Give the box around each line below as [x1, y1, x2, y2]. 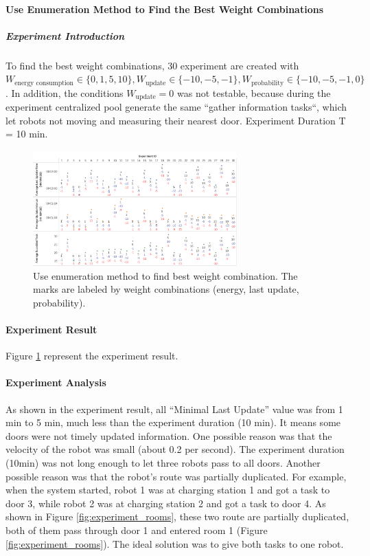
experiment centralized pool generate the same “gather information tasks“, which [5, 100, 347, 114]
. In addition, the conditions [5, 85, 124, 100]
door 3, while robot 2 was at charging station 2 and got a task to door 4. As [5, 496, 326, 510]
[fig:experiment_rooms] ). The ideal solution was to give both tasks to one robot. [5, 536, 344, 551]
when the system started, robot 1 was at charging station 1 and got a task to [5, 482, 330, 497]
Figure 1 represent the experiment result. [5, 348, 178, 363]
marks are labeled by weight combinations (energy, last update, [33, 282, 299, 296]
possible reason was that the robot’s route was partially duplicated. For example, [5, 469, 347, 483]
